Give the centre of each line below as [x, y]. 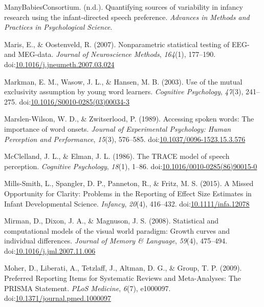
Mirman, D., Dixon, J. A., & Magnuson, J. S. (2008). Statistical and [112, 221]
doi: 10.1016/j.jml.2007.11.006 [50, 250]
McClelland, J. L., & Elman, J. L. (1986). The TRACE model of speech [117, 156]
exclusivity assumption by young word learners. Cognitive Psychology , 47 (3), [124, 91]
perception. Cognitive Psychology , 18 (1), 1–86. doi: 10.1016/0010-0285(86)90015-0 [131, 166]
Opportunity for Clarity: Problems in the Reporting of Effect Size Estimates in [128, 193]
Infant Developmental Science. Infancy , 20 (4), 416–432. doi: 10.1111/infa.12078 [127, 203]
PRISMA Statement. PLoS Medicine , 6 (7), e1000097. [87, 288]
